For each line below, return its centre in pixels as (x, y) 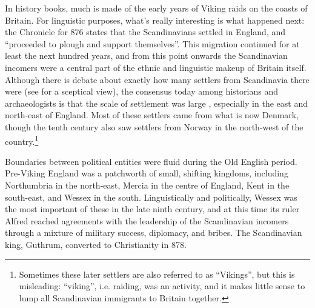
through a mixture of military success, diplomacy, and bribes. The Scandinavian (154, 233)
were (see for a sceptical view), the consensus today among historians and (141, 91)
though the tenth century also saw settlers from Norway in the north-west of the (154, 126)
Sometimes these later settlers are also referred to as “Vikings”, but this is (157, 274)
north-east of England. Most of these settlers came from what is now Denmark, (152, 115)
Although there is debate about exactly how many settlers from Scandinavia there (157, 79)
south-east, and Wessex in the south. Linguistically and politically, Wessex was (151, 197)
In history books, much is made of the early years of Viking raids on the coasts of (156, 8)
